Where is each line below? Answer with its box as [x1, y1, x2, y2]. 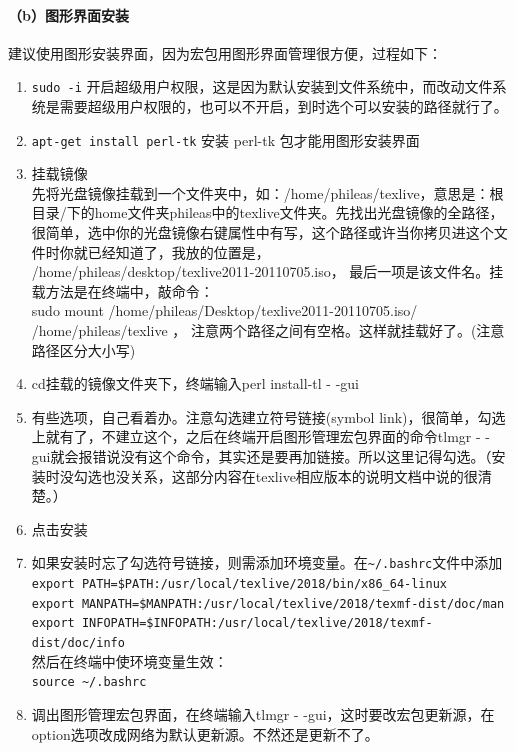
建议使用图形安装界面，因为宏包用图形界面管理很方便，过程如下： [8, 42, 442, 63]
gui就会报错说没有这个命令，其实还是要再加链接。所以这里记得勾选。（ [31, 446, 492, 467]
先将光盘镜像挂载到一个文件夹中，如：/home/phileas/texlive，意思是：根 [31, 182, 504, 203]
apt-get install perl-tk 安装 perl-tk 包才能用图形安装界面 [31, 129, 420, 150]
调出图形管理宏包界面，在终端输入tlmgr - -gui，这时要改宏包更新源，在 [31, 703, 495, 724]
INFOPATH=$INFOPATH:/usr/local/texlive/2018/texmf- [81, 616, 433, 631]
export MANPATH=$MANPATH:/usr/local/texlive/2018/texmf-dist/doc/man [31, 596, 505, 611]
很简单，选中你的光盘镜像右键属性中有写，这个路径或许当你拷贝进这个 [31, 222, 494, 243]
